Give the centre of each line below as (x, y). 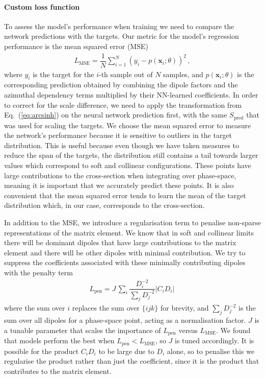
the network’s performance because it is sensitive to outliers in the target (118, 135)
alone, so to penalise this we (211, 351)
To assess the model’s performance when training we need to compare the (119, 26)
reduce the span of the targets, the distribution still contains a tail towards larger (131, 155)
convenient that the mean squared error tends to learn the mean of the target (125, 195)
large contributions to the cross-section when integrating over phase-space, (120, 175)
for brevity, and (184, 308)
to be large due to (126, 351)
